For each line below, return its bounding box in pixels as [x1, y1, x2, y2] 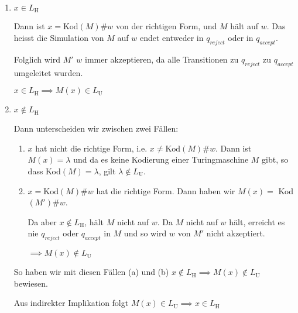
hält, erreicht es [229, 215, 285, 228]
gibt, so [262, 153, 289, 166]
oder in [228, 32, 254, 44]
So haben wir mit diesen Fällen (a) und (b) [13, 266, 169, 278]
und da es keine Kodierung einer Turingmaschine [73, 153, 249, 166]
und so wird [124, 227, 167, 239]
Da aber [28, 215, 57, 228]
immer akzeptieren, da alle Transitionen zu [84, 53, 239, 65]
